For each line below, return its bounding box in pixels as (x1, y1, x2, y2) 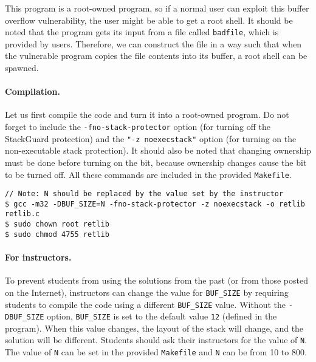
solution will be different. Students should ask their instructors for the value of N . (5, 333, 307, 346)
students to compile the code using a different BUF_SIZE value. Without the (5, 298, 286, 310)
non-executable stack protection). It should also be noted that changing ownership (5, 144, 312, 157)
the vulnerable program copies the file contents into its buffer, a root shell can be (5, 49, 307, 62)
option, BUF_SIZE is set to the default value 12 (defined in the (47, 310, 277, 323)
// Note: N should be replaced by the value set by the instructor (5, 190, 284, 199)
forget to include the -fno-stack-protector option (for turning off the (5, 120, 270, 133)
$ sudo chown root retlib (5, 220, 109, 229)
